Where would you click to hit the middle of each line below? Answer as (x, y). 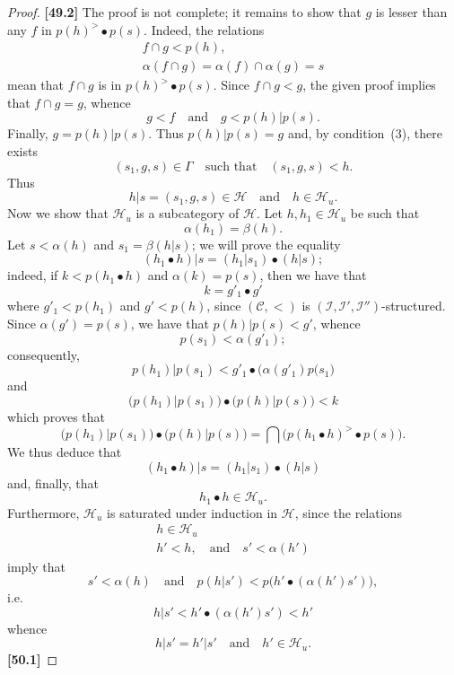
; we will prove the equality (266, 244)
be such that (385, 213)
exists (22, 151)
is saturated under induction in (192, 512)
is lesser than (411, 12)
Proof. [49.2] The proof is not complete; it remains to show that (184, 12)
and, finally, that (53, 482)
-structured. (413, 306)
